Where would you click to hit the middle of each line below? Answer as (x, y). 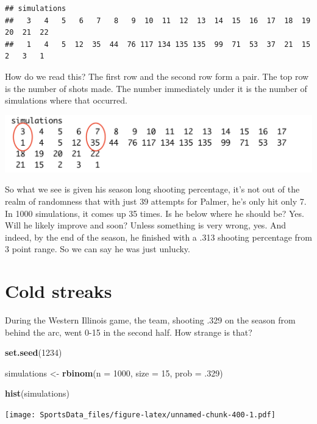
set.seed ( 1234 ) (34, 352)
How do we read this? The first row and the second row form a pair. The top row (157, 76)
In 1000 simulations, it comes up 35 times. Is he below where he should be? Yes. (155, 213)
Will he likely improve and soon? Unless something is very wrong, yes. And (146, 225)
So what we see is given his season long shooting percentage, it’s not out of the (152, 189)
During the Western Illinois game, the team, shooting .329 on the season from (150, 320)
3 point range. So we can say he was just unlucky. (98, 249)
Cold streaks (59, 291)
